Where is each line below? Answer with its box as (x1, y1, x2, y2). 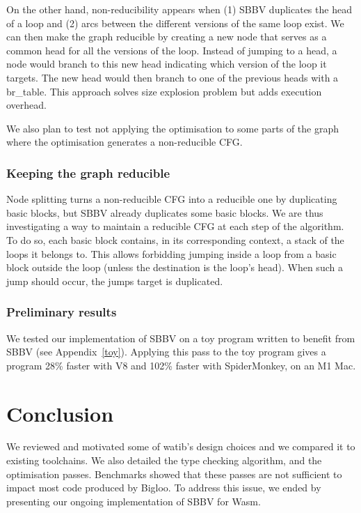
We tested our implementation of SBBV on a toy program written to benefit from (6, 330, 355, 345)
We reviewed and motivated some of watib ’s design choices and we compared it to (6, 439, 355, 454)
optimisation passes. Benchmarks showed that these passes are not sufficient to (6, 466, 342, 481)
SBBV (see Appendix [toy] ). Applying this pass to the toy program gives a (6, 344, 326, 359)
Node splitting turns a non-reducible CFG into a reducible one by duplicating (6, 192, 337, 206)
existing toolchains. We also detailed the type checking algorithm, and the (6, 453, 322, 468)
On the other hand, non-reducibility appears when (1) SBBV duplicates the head (6, 2, 352, 16)
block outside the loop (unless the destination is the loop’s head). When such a (6, 260, 343, 275)
